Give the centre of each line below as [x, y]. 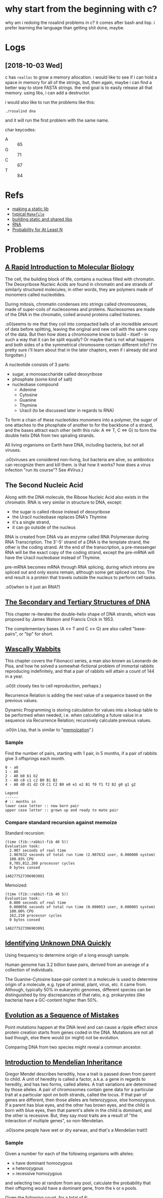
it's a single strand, [31, 522]
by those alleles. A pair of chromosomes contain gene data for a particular [80, 1090]
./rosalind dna [20, 111]
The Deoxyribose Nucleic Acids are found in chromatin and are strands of [79, 284]
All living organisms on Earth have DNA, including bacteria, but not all [74, 445]
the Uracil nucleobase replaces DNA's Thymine [59, 517]
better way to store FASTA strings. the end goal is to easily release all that [79, 87]
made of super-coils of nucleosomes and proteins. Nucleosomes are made [80, 309]
